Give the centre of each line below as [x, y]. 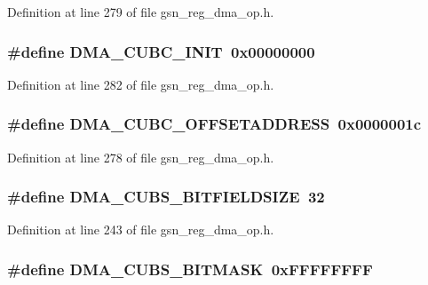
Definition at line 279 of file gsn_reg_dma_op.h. [141, 12]
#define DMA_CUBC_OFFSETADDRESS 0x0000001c [214, 124]
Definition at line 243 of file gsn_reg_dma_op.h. [141, 230]
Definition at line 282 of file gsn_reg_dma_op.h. [141, 84]
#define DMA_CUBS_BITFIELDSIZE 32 [166, 197]
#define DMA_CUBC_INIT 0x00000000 [161, 51]
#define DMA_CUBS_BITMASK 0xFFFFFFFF [190, 269]
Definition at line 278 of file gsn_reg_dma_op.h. [141, 157]
